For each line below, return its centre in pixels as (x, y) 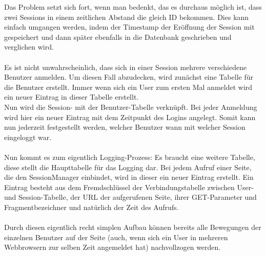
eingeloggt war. (28, 137)
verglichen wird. (29, 47)
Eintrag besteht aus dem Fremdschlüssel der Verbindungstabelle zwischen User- (129, 187)
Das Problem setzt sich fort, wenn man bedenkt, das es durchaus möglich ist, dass (133, 7)
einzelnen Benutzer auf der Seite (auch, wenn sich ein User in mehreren (116, 237)
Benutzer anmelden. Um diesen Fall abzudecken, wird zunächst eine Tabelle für (129, 77)
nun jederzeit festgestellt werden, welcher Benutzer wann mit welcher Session (125, 127)
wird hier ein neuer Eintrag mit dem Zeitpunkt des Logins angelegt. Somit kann (130, 117)
